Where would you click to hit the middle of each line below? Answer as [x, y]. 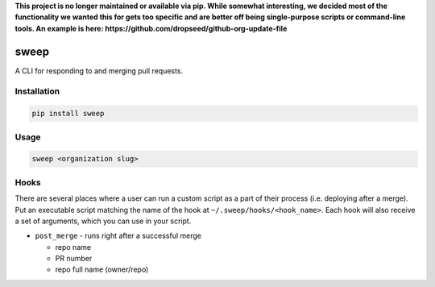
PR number [74, 259]
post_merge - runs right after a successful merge [118, 236]
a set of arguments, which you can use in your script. [103, 221]
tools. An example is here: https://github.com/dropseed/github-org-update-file [151, 28]
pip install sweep [68, 114]
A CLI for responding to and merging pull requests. [99, 71]
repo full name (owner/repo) [102, 269]
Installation [37, 91]
